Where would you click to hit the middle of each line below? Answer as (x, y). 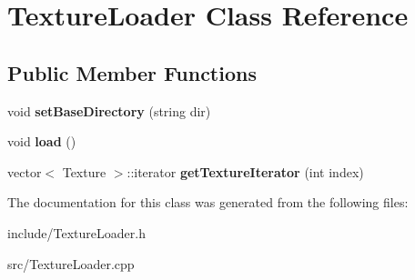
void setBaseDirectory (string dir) (109, 110)
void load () (42, 141)
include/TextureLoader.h (76, 232)
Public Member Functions (132, 72)
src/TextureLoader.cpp (71, 263)
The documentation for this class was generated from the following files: (208, 202)
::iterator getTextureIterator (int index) (245, 171)
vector (25, 171)
